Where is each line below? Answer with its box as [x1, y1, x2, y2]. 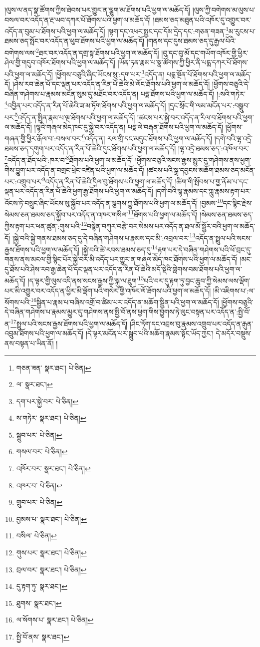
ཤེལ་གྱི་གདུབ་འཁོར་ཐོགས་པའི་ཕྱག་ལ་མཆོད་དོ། [4, 57, 115, 68]
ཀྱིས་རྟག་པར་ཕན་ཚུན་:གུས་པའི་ [4, 221, 81, 231]
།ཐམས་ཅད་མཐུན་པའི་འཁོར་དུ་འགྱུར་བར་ [153, 14, 252, 25]
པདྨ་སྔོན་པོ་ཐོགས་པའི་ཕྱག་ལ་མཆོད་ [167, 69, 252, 79]
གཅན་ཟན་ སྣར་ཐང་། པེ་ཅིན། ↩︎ [16, 362, 91, 373]
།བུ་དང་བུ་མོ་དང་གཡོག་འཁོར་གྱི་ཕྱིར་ [161, 47, 249, 58]
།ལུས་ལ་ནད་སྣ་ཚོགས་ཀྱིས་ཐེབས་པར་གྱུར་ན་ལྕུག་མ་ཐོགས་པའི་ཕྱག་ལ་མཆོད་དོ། [4, 5, 190, 15]
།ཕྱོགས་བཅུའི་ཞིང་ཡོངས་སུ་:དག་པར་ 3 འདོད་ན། [55, 67, 165, 79]
